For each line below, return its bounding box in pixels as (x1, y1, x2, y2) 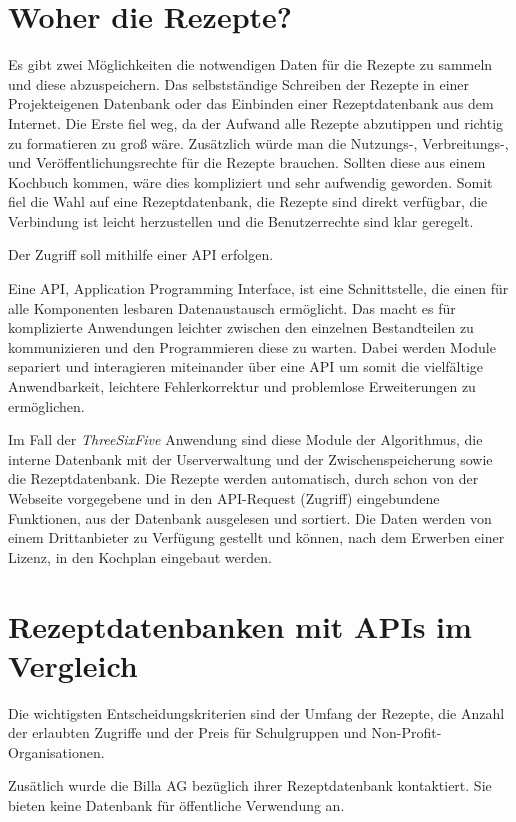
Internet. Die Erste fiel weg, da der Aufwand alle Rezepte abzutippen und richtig (8, 112, 504, 133)
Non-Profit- (371, 722, 442, 743)
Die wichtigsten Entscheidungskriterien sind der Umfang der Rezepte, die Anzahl (8, 702, 505, 723)
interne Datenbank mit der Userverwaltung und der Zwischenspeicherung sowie (8, 448, 493, 469)
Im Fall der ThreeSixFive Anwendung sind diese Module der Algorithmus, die (8, 429, 483, 450)
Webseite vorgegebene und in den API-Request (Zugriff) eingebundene (8, 488, 440, 508)
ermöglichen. (8, 395, 85, 416)
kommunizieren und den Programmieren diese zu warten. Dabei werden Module (8, 336, 496, 357)
